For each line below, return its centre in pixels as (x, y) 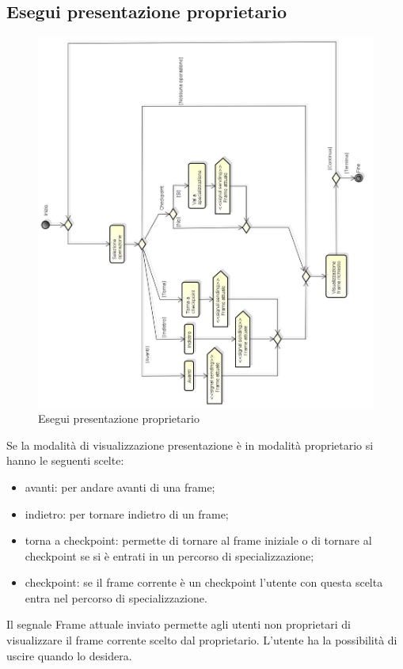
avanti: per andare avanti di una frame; (120, 487)
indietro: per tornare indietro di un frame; (127, 513)
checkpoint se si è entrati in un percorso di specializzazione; (169, 555)
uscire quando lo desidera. (69, 655)
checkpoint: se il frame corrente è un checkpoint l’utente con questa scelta (204, 582)
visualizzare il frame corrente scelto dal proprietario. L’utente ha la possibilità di (202, 640)
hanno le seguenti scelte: (65, 460)
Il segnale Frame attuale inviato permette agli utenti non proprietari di (179, 624)
